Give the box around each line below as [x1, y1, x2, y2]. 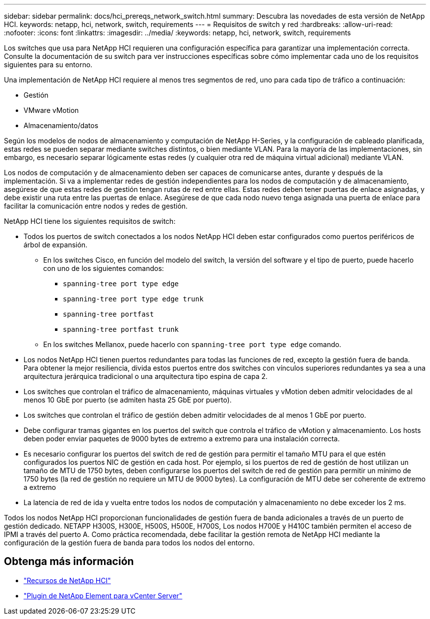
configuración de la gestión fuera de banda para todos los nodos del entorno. [4, 538, 255, 547]
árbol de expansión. [24, 241, 88, 249]
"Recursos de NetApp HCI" [24, 576, 111, 585]
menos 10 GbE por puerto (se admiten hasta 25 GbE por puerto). [24, 396, 232, 404]
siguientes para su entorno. [4, 60, 93, 69]
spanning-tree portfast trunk [63, 325, 179, 333]
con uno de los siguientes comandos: [43, 264, 164, 272]
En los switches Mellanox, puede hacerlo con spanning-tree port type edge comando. [43, 340, 342, 349]
